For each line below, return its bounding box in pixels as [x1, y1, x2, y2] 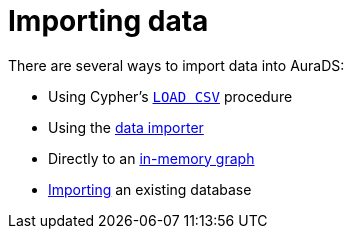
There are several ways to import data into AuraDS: [8, 56, 345, 74]
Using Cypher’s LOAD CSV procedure [48, 87, 293, 105]
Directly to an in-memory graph [48, 149, 255, 167]
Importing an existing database [48, 180, 252, 198]
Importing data [8, 4, 209, 38]
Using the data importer [48, 118, 204, 136]
